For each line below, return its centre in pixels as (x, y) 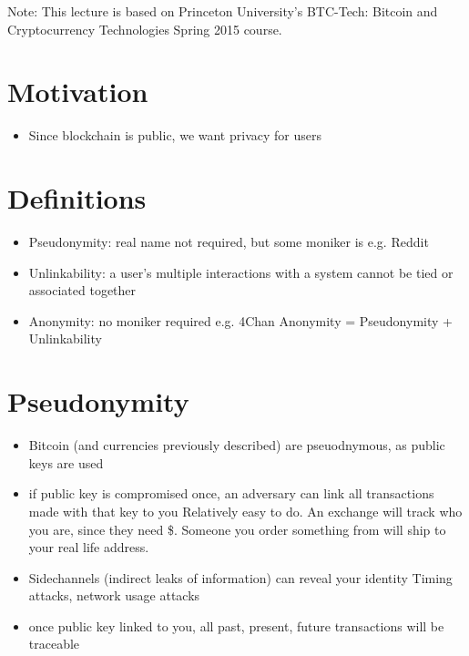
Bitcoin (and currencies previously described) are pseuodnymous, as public (237, 445)
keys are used (66, 462)
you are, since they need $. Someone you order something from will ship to (237, 529)
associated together (82, 290)
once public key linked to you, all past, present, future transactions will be (236, 625)
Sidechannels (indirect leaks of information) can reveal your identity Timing (240, 577)
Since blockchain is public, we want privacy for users (175, 135)
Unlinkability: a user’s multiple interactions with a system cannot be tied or (241, 272)
